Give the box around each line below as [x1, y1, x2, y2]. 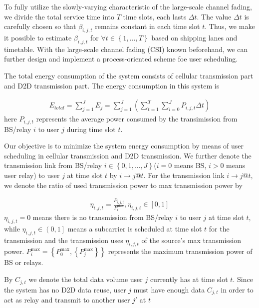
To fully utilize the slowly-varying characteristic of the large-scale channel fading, [4, 1, 252, 11]
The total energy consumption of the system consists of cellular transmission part [4, 70, 254, 80]
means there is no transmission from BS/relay [32, 212, 173, 222]
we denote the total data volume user [28, 274, 143, 284]
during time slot [66, 123, 116, 134]
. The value [197, 11, 232, 21]
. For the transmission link [143, 170, 225, 180]
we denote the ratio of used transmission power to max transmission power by [4, 179, 243, 190]
